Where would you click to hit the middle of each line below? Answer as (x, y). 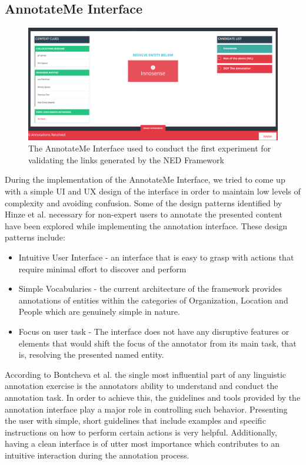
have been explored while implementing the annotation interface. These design (146, 225)
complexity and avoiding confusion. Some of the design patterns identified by (144, 202)
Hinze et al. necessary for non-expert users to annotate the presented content (144, 214)
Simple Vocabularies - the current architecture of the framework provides (150, 288)
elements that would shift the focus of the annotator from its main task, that (157, 343)
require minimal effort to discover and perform (102, 268)
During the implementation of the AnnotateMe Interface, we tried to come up (145, 179)
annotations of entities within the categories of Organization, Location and (153, 300)
